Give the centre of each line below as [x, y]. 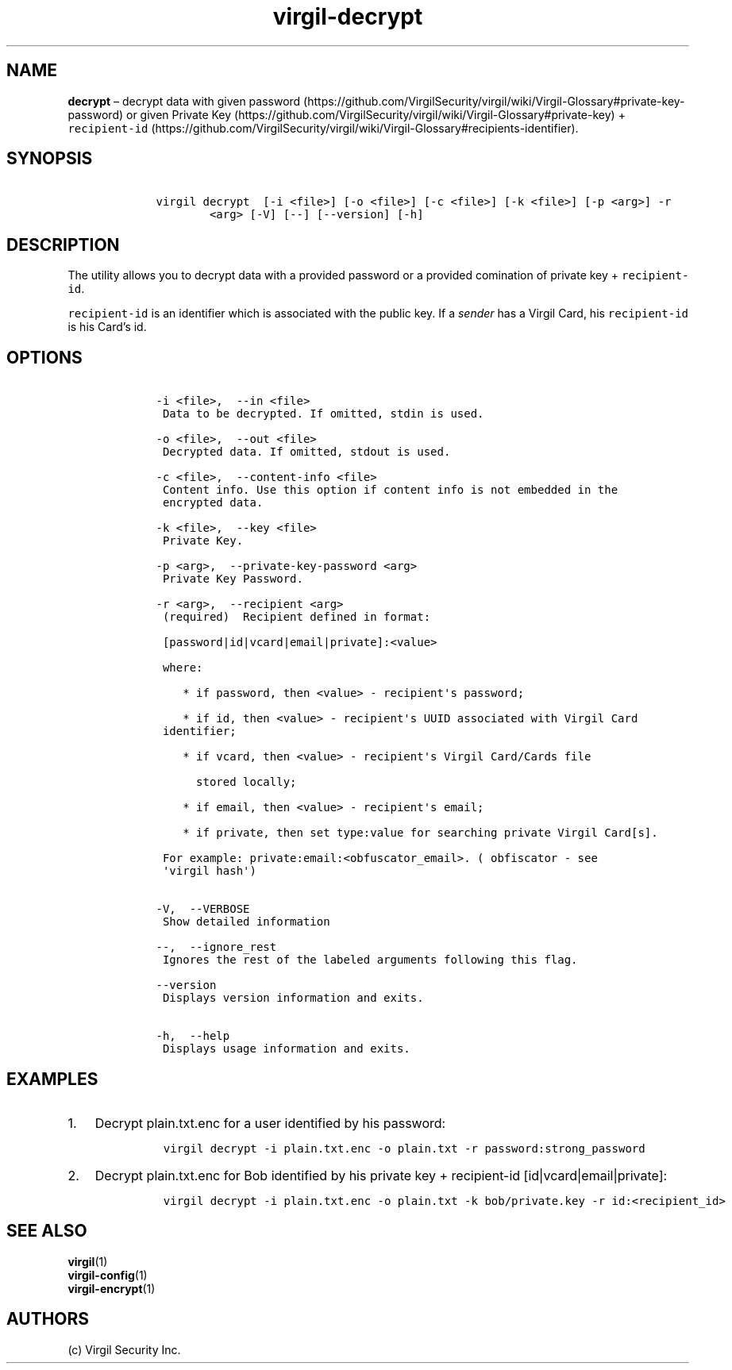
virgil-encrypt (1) [112, 1288]
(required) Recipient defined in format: [297, 617]
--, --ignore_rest [216, 947]
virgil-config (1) [108, 1275]
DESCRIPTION [63, 244]
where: [183, 668]
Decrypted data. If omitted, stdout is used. [306, 452]
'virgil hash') [209, 871]
